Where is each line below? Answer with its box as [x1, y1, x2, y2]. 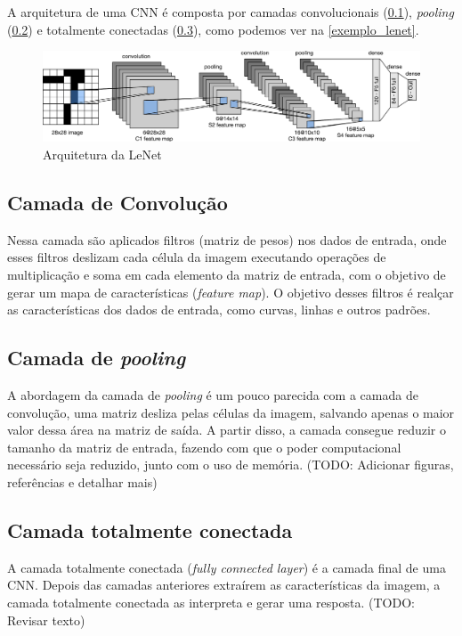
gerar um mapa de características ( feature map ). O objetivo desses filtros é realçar [7, 282, 454, 301]
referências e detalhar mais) [7, 472, 158, 491]
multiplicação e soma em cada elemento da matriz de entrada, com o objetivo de [7, 265, 446, 284]
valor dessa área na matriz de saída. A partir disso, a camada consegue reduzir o [7, 420, 447, 439]
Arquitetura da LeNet [43, 145, 162, 164]
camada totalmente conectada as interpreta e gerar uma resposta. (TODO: [7, 592, 415, 611]
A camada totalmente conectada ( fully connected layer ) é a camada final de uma [7, 558, 446, 576]
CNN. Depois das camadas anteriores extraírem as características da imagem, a [7, 575, 441, 594]
